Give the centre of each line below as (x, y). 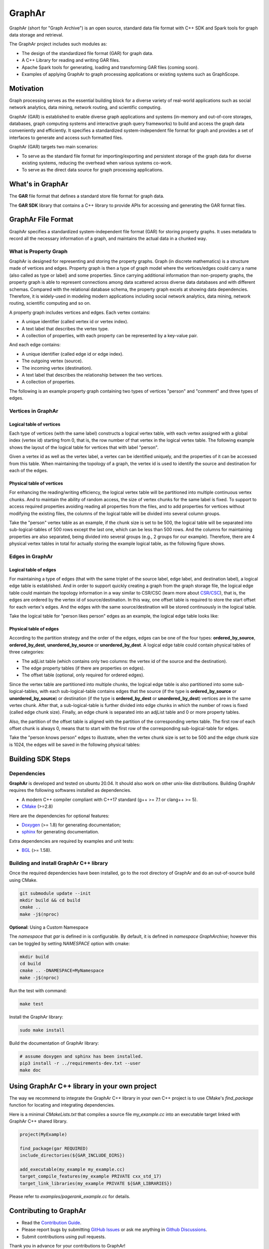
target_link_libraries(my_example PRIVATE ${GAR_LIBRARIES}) (96, 1183)
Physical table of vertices (36, 483)
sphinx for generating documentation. (61, 832)
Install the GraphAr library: (36, 1017)
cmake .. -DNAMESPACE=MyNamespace (62, 971)
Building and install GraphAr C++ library (59, 863)
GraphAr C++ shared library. (38, 1121)
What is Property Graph (38, 251)
